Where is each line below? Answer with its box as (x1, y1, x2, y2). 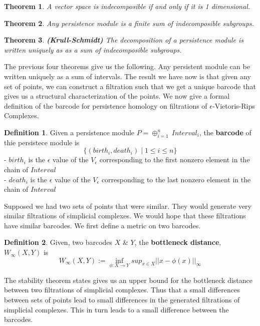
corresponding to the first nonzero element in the (99, 154, 250, 165)
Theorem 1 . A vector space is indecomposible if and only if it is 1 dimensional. (4, 1, 250, 11)
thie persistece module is (4, 137, 80, 147)
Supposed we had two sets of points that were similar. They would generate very (4, 200, 252, 211)
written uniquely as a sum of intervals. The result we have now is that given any (4, 71, 251, 81)
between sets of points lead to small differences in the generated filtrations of (4, 294, 240, 305)
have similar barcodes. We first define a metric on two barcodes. (4, 220, 201, 230)
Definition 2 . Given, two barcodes (4, 237, 113, 247)
